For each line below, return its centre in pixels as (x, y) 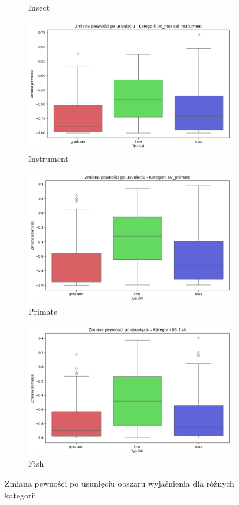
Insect (39, 7)
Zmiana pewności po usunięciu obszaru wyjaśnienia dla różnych (119, 483)
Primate (43, 311)
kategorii (21, 495)
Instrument (48, 158)
